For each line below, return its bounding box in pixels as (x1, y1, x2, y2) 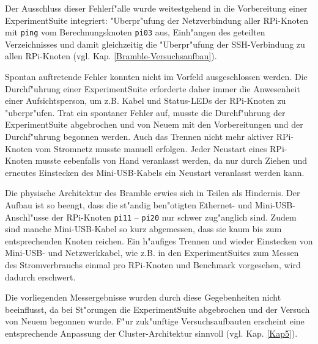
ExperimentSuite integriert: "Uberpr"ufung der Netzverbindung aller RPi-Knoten (5, 13, 309, 26)
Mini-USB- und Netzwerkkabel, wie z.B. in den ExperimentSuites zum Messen (5, 246, 299, 259)
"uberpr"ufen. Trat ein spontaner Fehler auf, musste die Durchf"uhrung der (5, 106, 286, 119)
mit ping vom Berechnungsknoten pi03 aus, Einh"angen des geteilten (5, 26, 265, 38)
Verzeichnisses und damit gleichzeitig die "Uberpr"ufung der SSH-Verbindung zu (5, 37, 305, 50)
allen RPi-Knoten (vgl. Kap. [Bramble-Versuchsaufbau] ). (5, 49, 217, 62)
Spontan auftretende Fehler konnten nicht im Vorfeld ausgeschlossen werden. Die (5, 70, 308, 83)
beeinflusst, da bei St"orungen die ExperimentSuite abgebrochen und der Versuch (5, 302, 310, 315)
